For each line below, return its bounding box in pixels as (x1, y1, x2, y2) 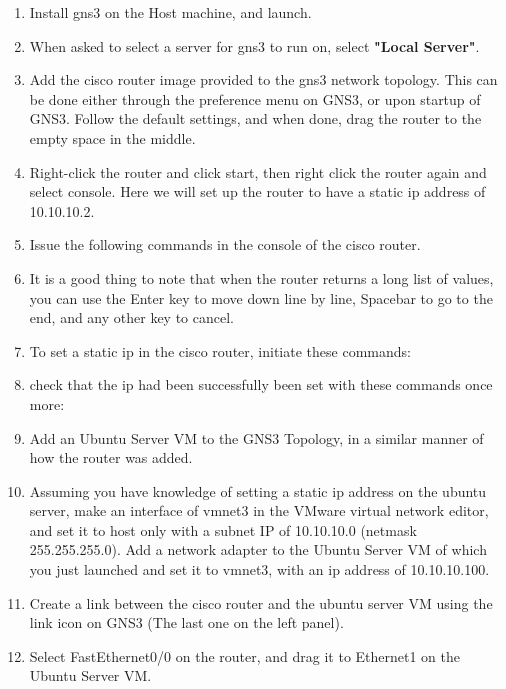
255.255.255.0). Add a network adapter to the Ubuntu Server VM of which (29, 539, 487, 560)
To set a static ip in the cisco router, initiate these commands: (29, 340, 411, 361)
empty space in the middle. (29, 127, 196, 148)
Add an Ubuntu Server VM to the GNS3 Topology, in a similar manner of (29, 427, 484, 448)
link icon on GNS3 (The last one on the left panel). (29, 612, 344, 633)
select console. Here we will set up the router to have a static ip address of (29, 181, 486, 202)
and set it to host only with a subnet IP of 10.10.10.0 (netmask (29, 519, 417, 540)
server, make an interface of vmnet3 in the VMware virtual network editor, (29, 500, 489, 521)
